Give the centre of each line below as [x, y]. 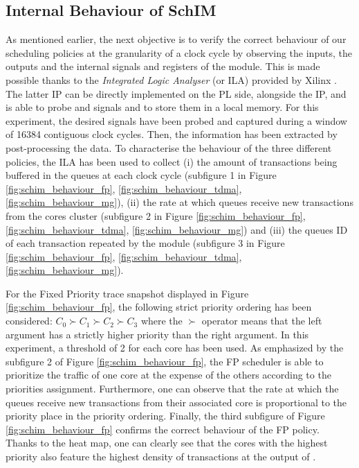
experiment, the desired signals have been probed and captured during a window [176, 120]
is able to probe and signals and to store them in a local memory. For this [162, 107]
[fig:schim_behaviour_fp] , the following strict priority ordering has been [159, 307]
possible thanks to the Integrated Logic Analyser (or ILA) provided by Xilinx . [171, 79]
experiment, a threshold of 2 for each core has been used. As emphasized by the [175, 348]
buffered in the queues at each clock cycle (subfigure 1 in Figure [141, 175]
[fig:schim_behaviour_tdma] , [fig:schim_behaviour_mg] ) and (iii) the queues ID [177, 229]
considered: [29, 321]
